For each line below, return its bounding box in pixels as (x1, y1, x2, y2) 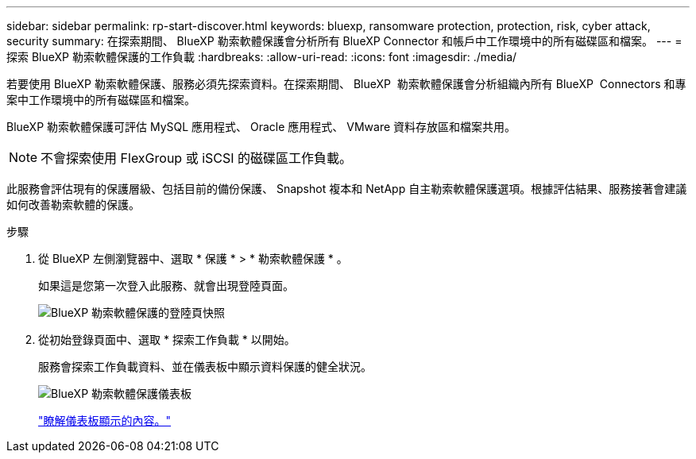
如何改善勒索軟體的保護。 (6, 198, 140, 211)
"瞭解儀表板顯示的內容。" (38, 414, 172, 427)
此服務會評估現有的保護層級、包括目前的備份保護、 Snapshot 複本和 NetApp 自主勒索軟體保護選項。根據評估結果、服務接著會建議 (6, 182, 687, 195)
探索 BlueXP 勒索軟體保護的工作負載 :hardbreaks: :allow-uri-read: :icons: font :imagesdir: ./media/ (6, 50, 517, 64)
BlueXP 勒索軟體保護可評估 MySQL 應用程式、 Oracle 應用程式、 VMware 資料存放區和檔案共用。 (6, 120, 516, 133)
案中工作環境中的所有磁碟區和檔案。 (6, 93, 195, 106)
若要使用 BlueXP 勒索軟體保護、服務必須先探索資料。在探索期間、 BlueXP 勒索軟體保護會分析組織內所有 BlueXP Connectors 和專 (6, 77, 686, 91)
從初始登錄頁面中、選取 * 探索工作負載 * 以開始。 (38, 333, 296, 346)
